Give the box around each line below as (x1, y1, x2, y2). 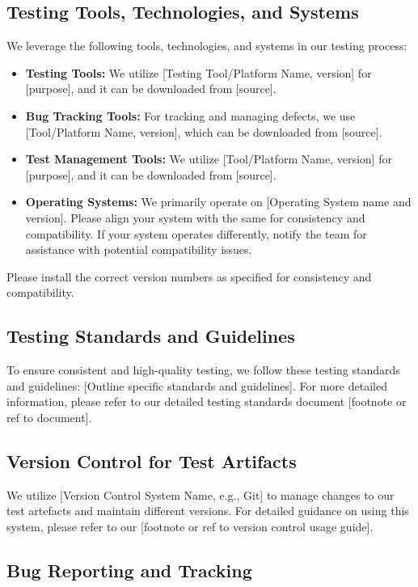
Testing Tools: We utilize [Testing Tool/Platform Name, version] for (25, 64, 372, 81)
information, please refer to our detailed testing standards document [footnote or (6, 393, 407, 410)
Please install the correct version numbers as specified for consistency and (6, 268, 372, 285)
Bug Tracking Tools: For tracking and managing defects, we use (25, 107, 356, 124)
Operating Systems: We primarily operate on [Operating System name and (25, 193, 412, 210)
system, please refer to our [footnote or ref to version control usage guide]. (6, 517, 374, 534)
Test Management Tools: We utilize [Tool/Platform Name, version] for (25, 150, 392, 167)
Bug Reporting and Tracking (6, 557, 252, 582)
